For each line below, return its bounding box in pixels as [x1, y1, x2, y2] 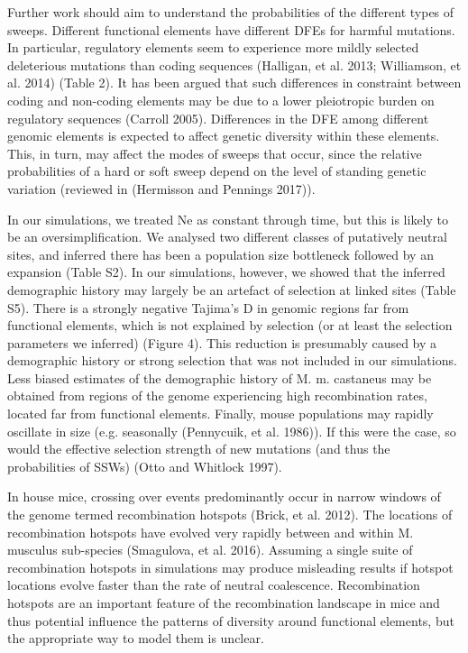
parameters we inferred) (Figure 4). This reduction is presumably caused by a [7, 333, 437, 352]
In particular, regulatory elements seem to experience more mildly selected [7, 38, 419, 57]
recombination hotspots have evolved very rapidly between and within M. [7, 522, 414, 541]
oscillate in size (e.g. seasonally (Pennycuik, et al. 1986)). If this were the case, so [7, 421, 456, 440]
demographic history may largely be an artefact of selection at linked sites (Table [7, 280, 456, 299]
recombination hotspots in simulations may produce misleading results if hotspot [7, 557, 454, 576]
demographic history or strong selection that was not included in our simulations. [7, 351, 457, 370]
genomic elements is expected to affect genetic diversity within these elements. [7, 126, 440, 145]
